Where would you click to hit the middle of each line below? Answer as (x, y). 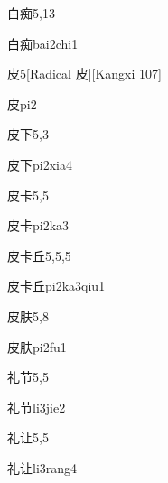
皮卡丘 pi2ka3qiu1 (56, 286)
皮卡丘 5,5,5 (39, 255)
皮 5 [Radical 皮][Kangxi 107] (84, 74)
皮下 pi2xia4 (40, 164)
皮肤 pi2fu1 (37, 346)
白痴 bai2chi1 (43, 43)
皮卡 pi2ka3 (38, 225)
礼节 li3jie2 (37, 407)
